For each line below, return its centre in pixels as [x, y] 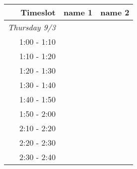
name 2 [115, 12]
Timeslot [38, 12]
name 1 [78, 12]
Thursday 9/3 [32, 27]
